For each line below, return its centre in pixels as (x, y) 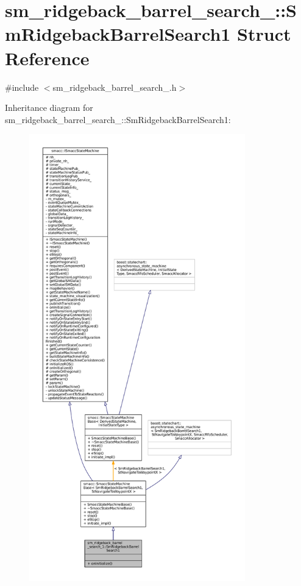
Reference (47, 58)
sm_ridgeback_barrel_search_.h (115, 87)
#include (22, 87)
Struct (264, 34)
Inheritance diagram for (49, 108)
